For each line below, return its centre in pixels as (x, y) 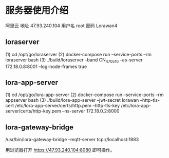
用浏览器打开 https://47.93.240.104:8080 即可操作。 (60, 150)
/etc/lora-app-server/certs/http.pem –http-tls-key (68, 106)
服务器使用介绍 (37, 10)
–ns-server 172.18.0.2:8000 (91, 111)
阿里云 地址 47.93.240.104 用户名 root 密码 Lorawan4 (61, 26)
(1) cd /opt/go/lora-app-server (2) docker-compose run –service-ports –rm (85, 95)
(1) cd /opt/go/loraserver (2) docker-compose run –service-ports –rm (79, 54)
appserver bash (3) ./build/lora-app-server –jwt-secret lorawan (72, 100)
